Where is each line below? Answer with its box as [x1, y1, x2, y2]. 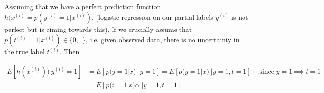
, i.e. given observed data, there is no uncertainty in [86, 34, 240, 45]
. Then [59, 46, 80, 57]
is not [231, 12, 248, 22]
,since [258, 68, 275, 75]
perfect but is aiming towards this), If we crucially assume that [4, 24, 192, 34]
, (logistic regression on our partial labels [92, 12, 213, 22]
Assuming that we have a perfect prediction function [4, 1, 161, 11]
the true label [4, 46, 45, 57]
